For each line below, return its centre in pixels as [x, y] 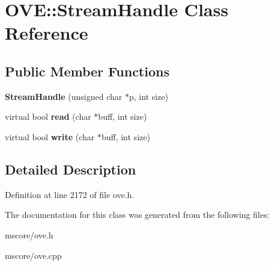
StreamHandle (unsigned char [64, 96]
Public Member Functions [87, 71]
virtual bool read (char [48, 116]
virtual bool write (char [50, 136]
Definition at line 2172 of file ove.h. [70, 194]
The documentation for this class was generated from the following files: [137, 215]
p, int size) [148, 96]
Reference [47, 33]
